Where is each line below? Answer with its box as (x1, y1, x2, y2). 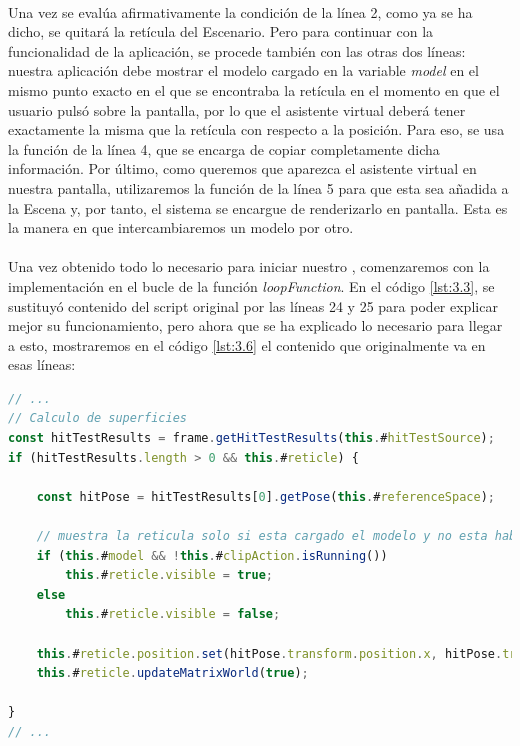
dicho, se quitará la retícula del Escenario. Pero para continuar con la (8, 21, 434, 42)
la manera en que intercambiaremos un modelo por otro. (8, 217, 354, 238)
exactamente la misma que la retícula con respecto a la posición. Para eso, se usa (8, 119, 505, 140)
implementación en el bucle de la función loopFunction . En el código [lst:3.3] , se (8, 275, 495, 296)
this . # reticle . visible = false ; (65, 607, 281, 622)
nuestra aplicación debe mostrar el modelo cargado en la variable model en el (8, 60, 479, 81)
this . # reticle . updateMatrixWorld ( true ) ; (36, 666, 309, 681)
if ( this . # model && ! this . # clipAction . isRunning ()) (36, 548, 388, 563)
